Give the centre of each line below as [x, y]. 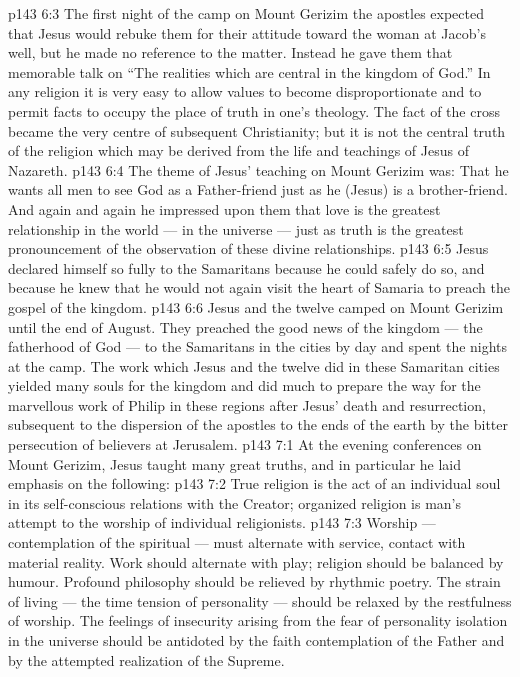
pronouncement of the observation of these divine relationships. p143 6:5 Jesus [248, 248]
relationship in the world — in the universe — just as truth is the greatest [236, 228]
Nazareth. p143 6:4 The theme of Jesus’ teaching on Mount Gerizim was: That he [258, 169]
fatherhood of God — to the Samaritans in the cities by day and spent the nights [258, 346]
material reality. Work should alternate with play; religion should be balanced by [256, 561]
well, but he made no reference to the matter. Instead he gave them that [230, 52]
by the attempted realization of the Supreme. [146, 659]
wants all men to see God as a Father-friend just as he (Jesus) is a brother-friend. [258, 189]
